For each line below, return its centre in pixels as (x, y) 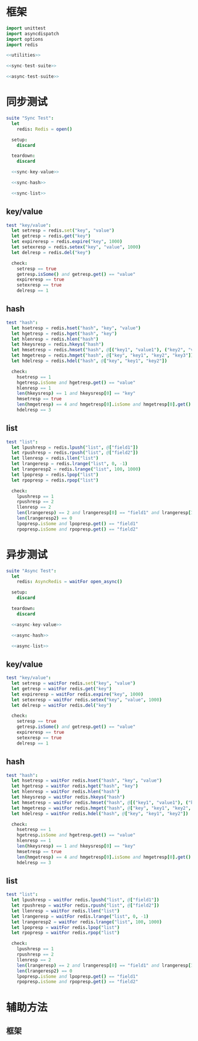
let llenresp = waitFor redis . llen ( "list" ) (65, 911)
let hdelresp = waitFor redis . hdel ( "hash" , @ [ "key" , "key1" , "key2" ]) (100, 813)
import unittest (26, 28)
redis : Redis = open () (44, 129)
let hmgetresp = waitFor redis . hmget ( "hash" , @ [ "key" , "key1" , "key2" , (101, 808)
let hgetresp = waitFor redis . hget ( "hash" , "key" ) (75, 786)
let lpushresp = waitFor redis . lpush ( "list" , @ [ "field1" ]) (85, 900)
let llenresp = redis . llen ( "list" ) (55, 458)
